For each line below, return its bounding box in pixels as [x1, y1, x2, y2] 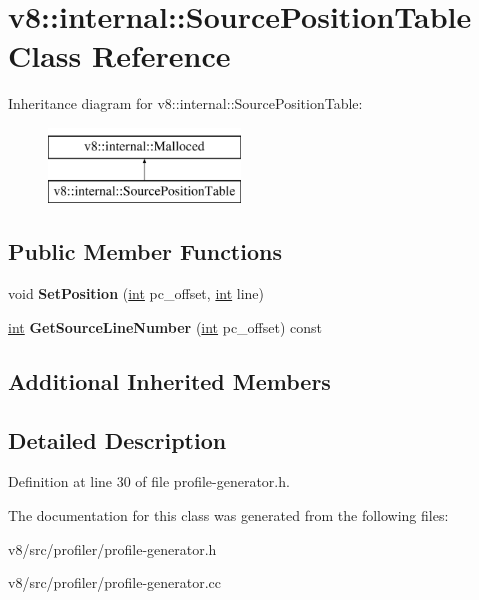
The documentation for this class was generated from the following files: [8, 505, 449, 526]
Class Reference [8, 35, 231, 76]
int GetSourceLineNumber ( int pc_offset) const [8, 316, 323, 337]
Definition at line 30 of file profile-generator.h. [8, 471, 290, 492]
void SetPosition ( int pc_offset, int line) [8, 283, 265, 304]
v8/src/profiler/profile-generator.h [8, 538, 217, 559]
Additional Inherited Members [8, 365, 331, 396]
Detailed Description [8, 424, 227, 455]
